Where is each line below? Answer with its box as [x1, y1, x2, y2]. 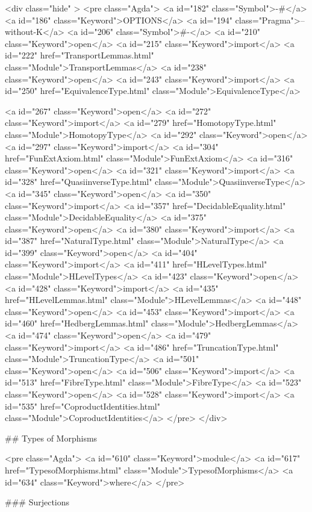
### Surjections [5, 496, 70, 508]
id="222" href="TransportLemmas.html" [5, 49, 154, 61]
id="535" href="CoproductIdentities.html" [5, 399, 160, 412]
